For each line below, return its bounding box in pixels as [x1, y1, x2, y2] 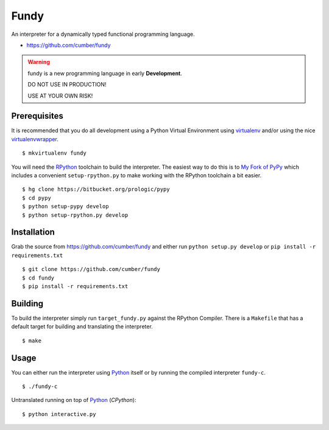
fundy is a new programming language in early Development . [27, 69, 183, 77]
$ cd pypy [22, 194, 51, 201]
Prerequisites [11, 111, 63, 121]
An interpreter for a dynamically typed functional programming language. [11, 30, 195, 38]
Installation [11, 227, 55, 238]
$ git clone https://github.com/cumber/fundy [22, 266, 161, 273]
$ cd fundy [22, 274, 55, 281]
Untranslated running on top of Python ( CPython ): [11, 397, 136, 404]
